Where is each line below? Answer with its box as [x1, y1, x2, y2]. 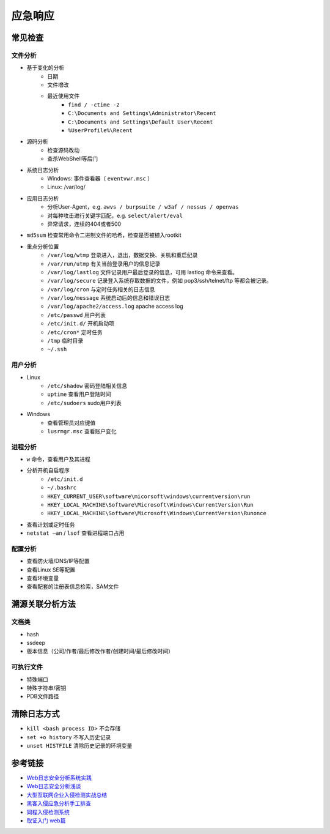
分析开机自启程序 [26, 467, 70, 474]
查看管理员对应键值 [47, 419, 96, 426]
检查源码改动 [47, 146, 79, 154]
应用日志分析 [26, 195, 59, 202]
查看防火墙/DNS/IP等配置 [26, 557, 90, 565]
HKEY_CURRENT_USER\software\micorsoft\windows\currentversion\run [47, 493, 251, 500]
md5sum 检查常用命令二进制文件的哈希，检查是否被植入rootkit [26, 231, 182, 239]
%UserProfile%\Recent [68, 127, 133, 134]
